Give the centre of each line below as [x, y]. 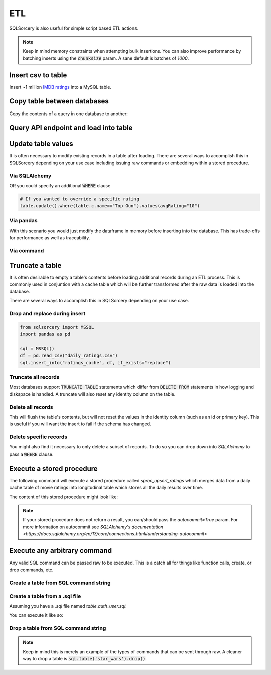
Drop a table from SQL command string [58, 628]
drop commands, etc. [31, 570]
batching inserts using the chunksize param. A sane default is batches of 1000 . [106, 58]
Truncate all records [34, 377]
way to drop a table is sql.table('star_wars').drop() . [85, 659]
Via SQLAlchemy [30, 176]
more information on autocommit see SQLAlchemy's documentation [93, 527]
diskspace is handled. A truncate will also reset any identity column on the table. [92, 394]
